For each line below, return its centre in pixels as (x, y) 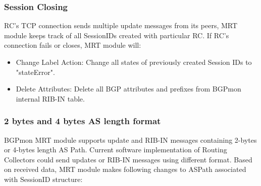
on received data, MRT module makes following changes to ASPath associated (125, 169)
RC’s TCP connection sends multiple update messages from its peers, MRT (121, 25)
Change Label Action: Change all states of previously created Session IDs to (134, 62)
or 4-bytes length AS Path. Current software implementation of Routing (116, 150)
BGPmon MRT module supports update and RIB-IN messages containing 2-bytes (130, 139)
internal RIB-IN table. (50, 98)
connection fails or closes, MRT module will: (73, 45)
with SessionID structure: (43, 179)
